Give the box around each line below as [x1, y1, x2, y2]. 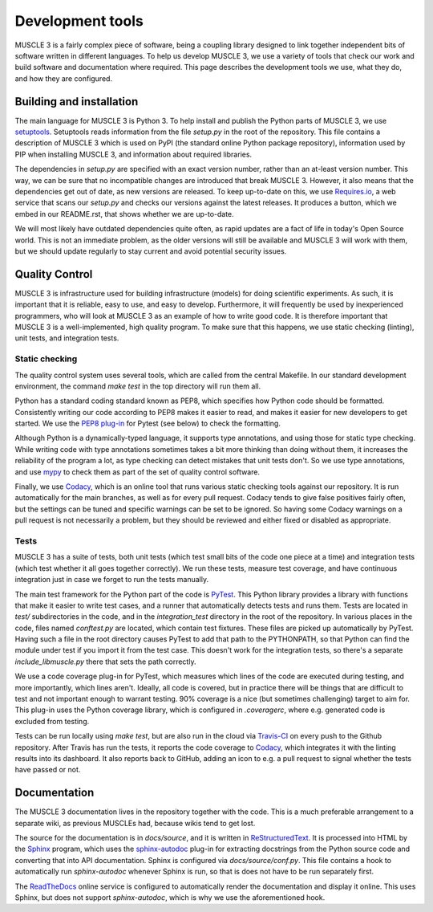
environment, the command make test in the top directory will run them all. [14, 381, 261, 391]
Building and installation [14, 95, 139, 108]
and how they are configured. [14, 73, 112, 83]
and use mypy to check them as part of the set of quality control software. [14, 466, 261, 477]
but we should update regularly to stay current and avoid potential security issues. [14, 246, 287, 256]
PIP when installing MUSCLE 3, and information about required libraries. [14, 149, 253, 159]
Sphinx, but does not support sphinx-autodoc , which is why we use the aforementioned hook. [14, 893, 326, 902]
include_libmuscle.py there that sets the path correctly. [14, 657, 196, 666]
